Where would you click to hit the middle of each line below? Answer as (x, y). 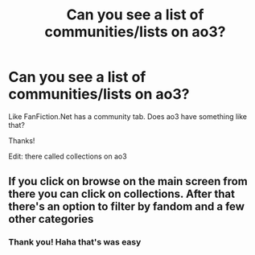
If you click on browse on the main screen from (128, 181)
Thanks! (22, 140)
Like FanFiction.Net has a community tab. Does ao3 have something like (128, 116)
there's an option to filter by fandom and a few (127, 207)
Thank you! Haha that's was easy (75, 242)
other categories (51, 219)
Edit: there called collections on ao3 (68, 156)
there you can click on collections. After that (122, 194)
